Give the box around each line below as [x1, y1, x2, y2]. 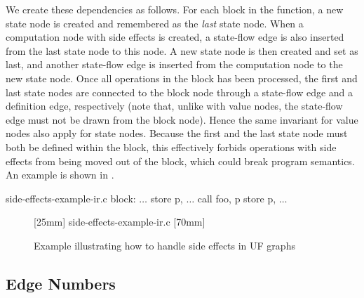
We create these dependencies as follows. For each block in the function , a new [6, 2, 344, 16]
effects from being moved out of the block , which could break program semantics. [6, 153, 355, 168]
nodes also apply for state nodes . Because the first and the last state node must [6, 126, 348, 141]
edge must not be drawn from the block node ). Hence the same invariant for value [6, 112, 358, 127]
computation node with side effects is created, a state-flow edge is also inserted [6, 30, 344, 44]
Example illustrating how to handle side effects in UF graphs [34, 238, 295, 252]
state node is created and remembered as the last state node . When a [6, 15, 304, 30]
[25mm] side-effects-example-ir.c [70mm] [34, 214, 205, 229]
